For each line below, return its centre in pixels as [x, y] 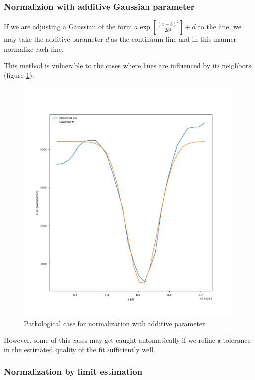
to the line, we [219, 26]
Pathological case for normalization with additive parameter [114, 323]
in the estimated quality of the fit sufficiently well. [80, 349]
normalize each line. [34, 49]
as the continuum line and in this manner [174, 39]
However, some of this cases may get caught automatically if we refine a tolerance [127, 340]
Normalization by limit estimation [73, 371]
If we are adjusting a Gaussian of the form [68, 26]
